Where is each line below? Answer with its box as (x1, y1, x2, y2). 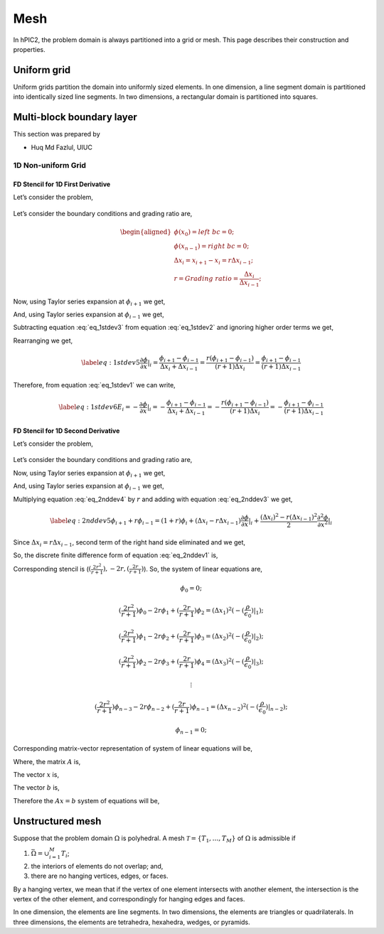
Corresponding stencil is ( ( (13, 564, 92, 573)
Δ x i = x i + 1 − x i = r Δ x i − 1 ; (174, 256, 254, 266)
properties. (13, 45, 46, 53)
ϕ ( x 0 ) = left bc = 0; (174, 228, 235, 237)
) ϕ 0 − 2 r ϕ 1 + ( (136, 606, 180, 616)
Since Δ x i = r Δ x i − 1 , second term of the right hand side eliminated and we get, (13, 537, 245, 548)
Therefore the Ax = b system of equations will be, (13, 796, 160, 805)
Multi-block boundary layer (13, 111, 138, 124)
